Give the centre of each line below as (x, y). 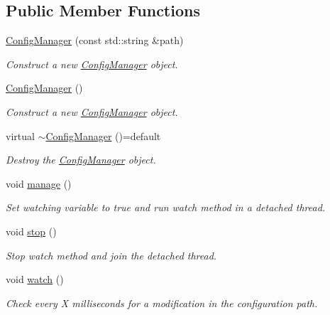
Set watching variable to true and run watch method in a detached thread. (166, 207)
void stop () (31, 231)
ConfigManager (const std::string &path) (95, 40)
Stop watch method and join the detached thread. (111, 255)
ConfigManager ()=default (103, 135)
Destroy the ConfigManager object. (81, 160)
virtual (20, 135)
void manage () (39, 183)
